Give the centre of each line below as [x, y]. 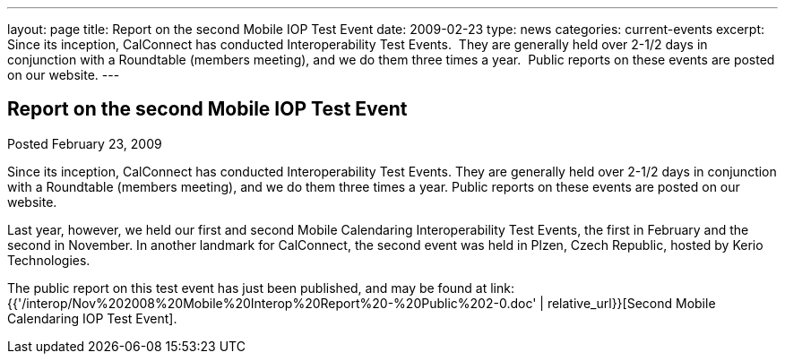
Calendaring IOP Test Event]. [92, 318]
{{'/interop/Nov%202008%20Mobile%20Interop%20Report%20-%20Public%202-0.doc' [272, 303]
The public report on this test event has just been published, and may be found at [247, 288]
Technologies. [49, 260]
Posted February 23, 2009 [85, 143]
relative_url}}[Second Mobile [631, 303]
